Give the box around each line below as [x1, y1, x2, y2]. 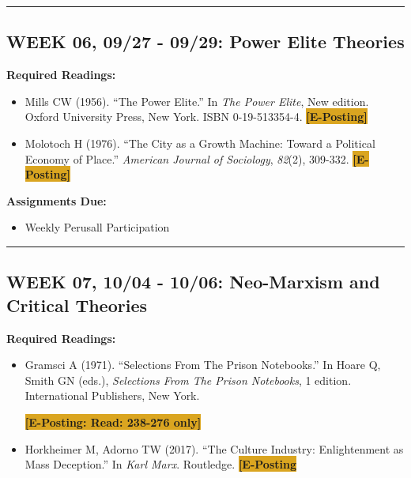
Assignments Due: [6, 192, 107, 209]
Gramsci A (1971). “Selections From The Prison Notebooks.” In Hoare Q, [25, 356, 381, 373]
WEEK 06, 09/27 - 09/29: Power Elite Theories [6, 29, 405, 54]
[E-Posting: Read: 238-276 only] [25, 413, 202, 430]
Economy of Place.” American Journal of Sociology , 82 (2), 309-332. [25, 150, 349, 167]
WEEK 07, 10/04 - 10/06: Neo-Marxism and [6, 269, 380, 294]
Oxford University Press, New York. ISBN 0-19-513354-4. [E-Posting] [25, 108, 368, 125]
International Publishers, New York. [25, 387, 200, 404]
